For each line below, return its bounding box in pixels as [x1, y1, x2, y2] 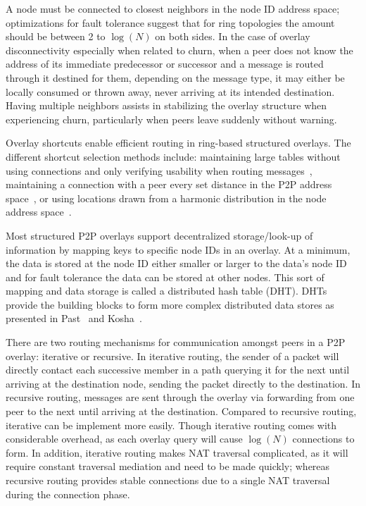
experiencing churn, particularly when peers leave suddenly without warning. [6, 111, 337, 126]
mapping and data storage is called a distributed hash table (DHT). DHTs [6, 283, 327, 298]
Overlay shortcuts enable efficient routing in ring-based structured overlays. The [6, 135, 351, 150]
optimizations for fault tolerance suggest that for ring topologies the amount [6, 15, 335, 30]
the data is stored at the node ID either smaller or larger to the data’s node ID [6, 256, 347, 271]
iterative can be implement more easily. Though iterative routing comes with [6, 417, 337, 432]
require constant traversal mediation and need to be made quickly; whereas [6, 459, 330, 474]
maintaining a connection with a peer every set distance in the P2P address [6, 177, 332, 192]
